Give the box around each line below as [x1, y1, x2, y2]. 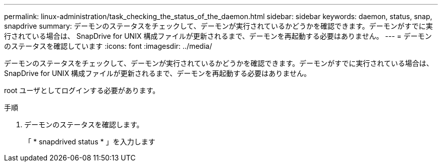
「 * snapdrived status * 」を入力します [24, 137, 155, 146]
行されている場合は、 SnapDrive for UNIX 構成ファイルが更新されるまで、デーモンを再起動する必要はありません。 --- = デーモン [4, 32, 432, 40]
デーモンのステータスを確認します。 [24, 120, 144, 129]
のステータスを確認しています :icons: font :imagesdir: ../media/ [4, 42, 212, 50]
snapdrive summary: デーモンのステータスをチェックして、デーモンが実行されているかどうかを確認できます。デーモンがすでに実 [4, 22, 433, 30]
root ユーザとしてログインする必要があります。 [4, 86, 160, 95]
